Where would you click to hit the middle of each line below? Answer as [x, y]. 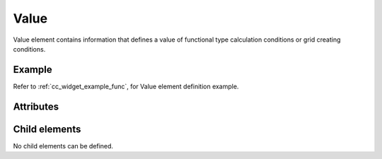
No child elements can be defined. [63, 146]
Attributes [36, 106]
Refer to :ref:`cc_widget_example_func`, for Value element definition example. [126, 86]
